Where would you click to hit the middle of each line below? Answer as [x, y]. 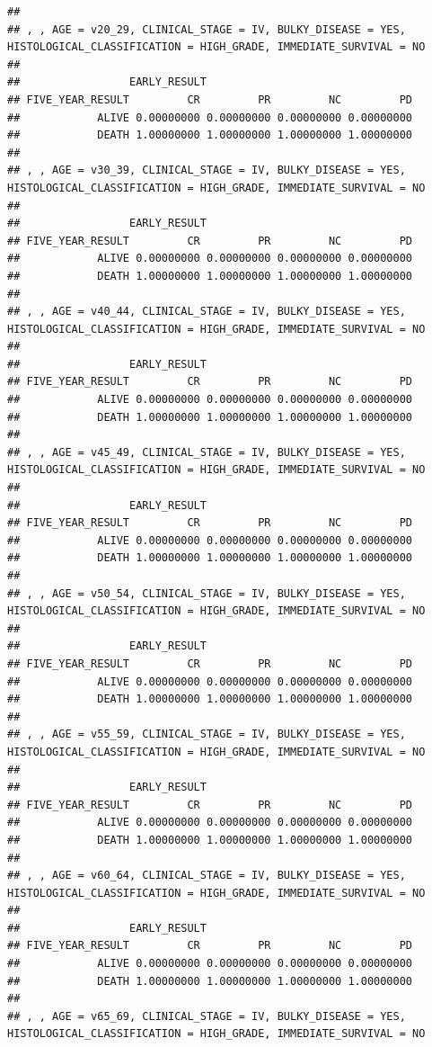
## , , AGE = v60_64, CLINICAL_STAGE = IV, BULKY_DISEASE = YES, [207, 876]
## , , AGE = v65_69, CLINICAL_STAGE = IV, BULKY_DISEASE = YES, [207, 1016]
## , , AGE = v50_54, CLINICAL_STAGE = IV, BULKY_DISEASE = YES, [207, 593]
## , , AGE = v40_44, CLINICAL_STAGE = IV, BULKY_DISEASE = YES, [207, 312]
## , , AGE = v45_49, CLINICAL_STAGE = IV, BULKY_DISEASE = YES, [207, 452]
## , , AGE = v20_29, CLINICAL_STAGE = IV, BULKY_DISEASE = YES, [207, 29]
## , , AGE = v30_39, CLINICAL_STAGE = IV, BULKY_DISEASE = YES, [207, 170]
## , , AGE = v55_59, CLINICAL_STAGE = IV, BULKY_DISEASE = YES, [207, 734]
